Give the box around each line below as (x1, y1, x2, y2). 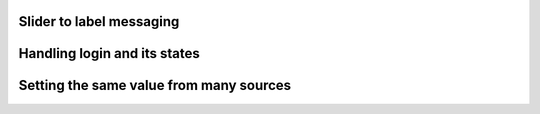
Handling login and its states (18, 45, 200, 62)
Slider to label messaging (18, 13, 180, 30)
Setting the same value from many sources (18, 77, 292, 94)
